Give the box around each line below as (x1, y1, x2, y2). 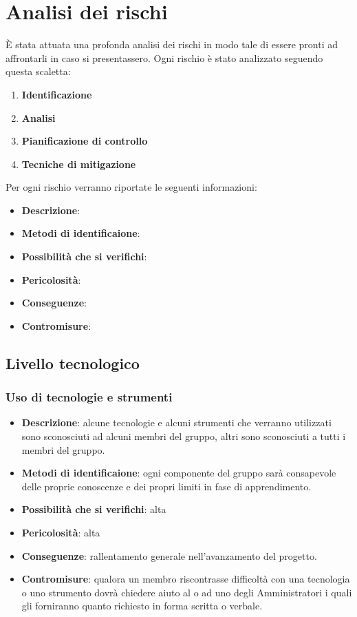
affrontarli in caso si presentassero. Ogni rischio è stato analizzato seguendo (6, 50, 323, 65)
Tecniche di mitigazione (21, 156, 136, 171)
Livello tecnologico (6, 352, 140, 373)
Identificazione (21, 87, 92, 101)
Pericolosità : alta (21, 525, 100, 539)
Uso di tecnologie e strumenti (6, 388, 173, 406)
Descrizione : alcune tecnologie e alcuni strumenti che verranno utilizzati (21, 415, 332, 430)
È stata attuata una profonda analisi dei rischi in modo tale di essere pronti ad (6, 37, 338, 52)
